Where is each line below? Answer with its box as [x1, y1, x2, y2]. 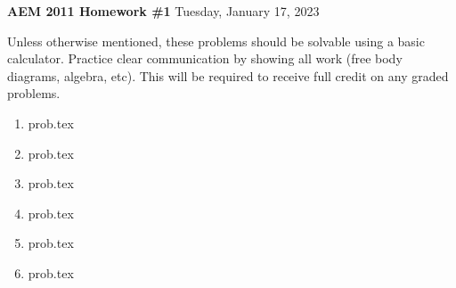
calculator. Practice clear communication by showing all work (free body [7, 49, 403, 68]
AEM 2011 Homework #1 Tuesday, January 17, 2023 [7, 2, 320, 20]
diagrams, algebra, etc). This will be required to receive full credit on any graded [7, 66, 449, 85]
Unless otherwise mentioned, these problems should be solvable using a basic [7, 31, 425, 50]
